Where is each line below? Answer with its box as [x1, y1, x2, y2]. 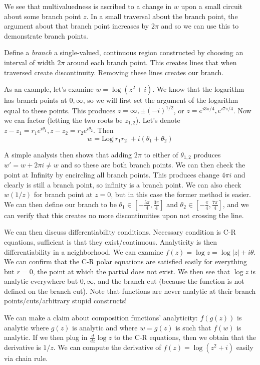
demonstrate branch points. [4, 30, 88, 41]
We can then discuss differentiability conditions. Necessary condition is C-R [4, 227, 236, 237]
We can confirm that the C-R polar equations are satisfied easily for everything [4, 256, 247, 267]
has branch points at [4, 95, 67, 105]
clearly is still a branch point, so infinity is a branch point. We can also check [4, 179, 241, 190]
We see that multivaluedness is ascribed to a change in [4, 1, 172, 11]
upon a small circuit [181, 1, 243, 11]
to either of [144, 149, 178, 159]
